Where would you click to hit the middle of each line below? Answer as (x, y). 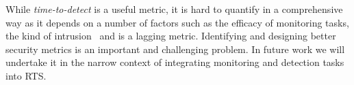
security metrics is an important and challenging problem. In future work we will (175, 49)
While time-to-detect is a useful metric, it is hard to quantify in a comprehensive (174, 9)
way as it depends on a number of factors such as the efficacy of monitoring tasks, (177, 22)
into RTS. (26, 75)
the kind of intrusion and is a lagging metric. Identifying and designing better (171, 36)
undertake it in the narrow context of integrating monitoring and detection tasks (175, 62)
